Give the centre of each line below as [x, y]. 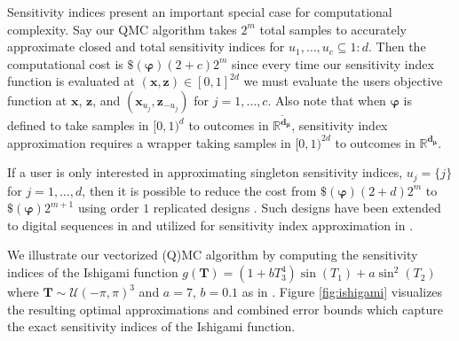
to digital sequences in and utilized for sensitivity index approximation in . [210, 225]
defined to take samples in [78, 125]
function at [37, 100]
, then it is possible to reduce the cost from [199, 190]
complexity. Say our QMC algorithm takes [122, 29]
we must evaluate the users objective [343, 81]
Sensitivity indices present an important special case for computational [200, 12]
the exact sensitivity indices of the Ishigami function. [151, 326]
